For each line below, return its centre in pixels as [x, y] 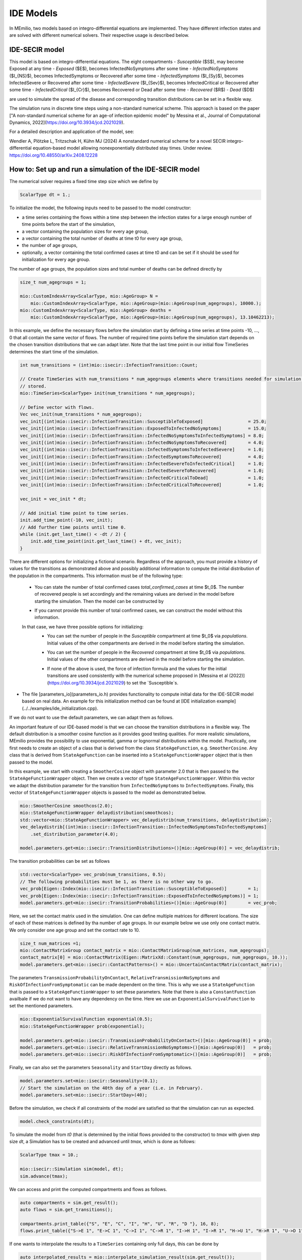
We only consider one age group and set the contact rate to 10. [75, 930]
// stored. [33, 386]
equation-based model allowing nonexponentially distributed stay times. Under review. [123, 148]
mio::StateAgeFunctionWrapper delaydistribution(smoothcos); [97, 813]
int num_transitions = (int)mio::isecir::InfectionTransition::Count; [109, 365]
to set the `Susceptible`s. [153, 682]
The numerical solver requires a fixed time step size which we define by [84, 181]
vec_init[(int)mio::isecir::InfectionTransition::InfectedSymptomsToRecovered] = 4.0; [142, 457]
